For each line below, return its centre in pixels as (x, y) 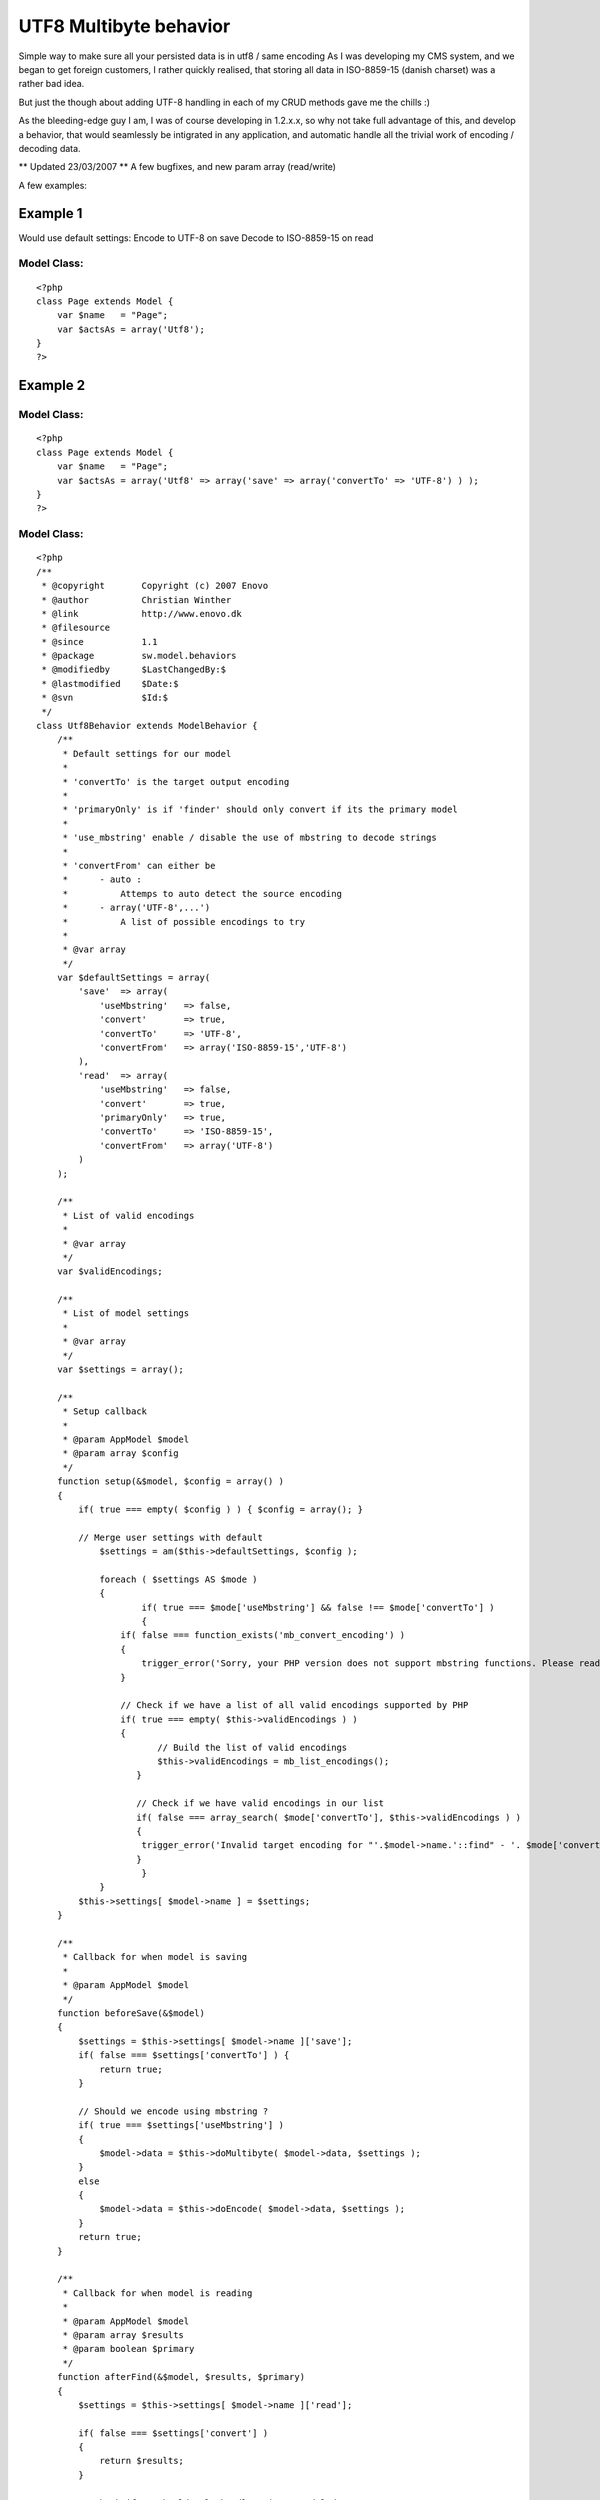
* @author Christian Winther (136, 599)
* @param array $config (120, 1453)
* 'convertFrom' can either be (139, 865)
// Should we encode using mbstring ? (173, 2111)
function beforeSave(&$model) (130, 2013)
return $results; (142, 2461)
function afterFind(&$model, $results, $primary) (180, 2377)
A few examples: (52, 185)
